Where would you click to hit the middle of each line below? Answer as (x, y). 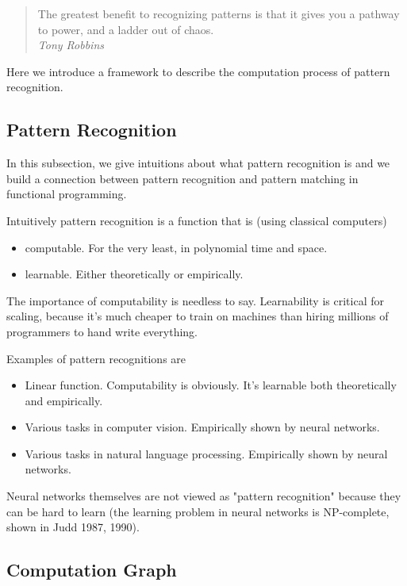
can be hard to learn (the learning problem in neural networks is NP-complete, (198, 511)
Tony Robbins (71, 45)
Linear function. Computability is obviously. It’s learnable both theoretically (211, 385)
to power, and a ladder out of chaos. (126, 29)
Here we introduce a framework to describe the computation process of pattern (198, 71)
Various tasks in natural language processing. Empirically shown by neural (206, 453)
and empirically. (64, 400)
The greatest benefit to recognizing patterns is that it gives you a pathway (219, 13)
